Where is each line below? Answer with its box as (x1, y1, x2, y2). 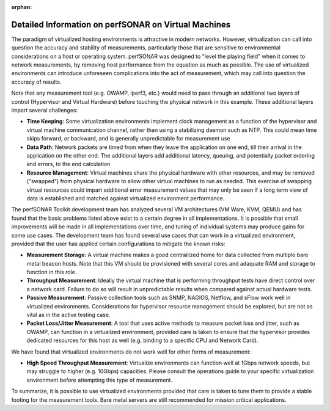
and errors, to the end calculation (26, 161, 111, 168)
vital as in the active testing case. (26, 311, 111, 319)
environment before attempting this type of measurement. (26, 376, 173, 384)
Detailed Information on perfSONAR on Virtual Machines (11, 19, 231, 30)
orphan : (11, 4, 32, 10)
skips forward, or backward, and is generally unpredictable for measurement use (26, 135, 230, 142)
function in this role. (26, 269, 77, 276)
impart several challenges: (11, 107, 78, 114)
